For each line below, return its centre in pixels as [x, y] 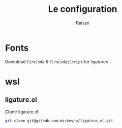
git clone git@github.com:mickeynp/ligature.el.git [59, 121]
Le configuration [83, 9]
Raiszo [83, 23]
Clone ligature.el [22, 112]
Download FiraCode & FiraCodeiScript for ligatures [57, 62]
